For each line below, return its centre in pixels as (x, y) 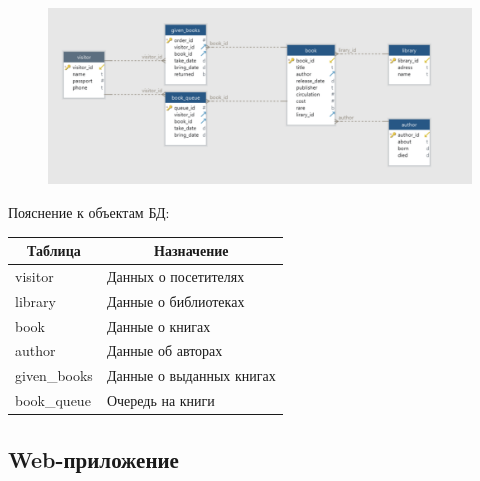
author (35, 350)
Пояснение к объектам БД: (89, 211)
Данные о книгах (158, 325)
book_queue (53, 400)
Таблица (54, 250)
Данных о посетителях (175, 275)
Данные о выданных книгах (191, 375)
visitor (34, 275)
